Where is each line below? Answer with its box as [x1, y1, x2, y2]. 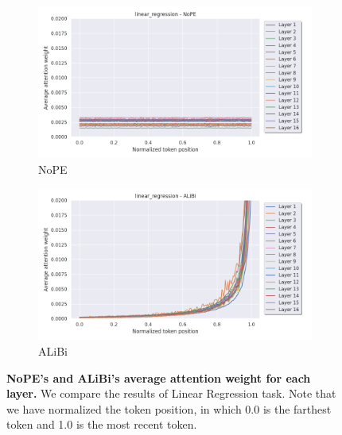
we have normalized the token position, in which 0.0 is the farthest [6, 400, 332, 417]
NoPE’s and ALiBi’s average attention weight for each [6, 369, 311, 386]
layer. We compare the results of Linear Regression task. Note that [6, 385, 336, 402]
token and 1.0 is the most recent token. [6, 416, 197, 433]
